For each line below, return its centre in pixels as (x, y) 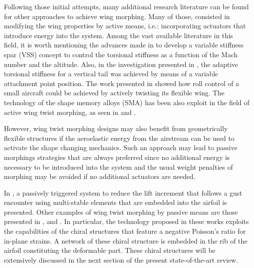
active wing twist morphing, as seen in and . (70, 112)
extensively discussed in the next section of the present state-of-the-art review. (121, 259)
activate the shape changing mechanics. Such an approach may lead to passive (121, 147)
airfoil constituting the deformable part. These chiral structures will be (110, 250)
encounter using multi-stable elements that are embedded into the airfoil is (116, 202)
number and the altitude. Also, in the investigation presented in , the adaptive (121, 64)
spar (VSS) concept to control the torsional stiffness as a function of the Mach (121, 54)
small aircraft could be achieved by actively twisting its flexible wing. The (114, 93)
